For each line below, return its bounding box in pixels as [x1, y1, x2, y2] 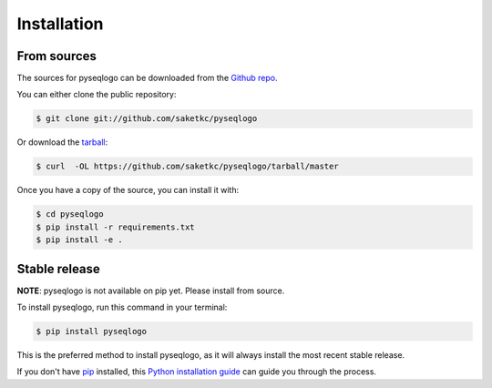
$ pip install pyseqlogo [36, 326, 148, 337]
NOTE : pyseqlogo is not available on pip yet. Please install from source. [16, 285, 285, 296]
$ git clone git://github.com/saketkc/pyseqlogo [36, 114, 258, 124]
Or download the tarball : [16, 137, 108, 148]
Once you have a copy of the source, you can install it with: [16, 185, 240, 196]
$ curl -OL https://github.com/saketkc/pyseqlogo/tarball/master [36, 161, 339, 172]
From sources [16, 48, 97, 64]
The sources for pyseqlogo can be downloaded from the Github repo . [16, 73, 278, 84]
